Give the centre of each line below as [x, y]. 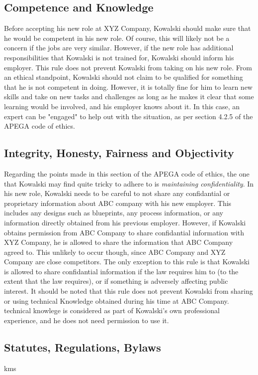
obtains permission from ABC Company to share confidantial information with [124, 232]
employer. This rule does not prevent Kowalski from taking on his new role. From [128, 67]
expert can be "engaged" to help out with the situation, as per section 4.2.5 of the [129, 116]
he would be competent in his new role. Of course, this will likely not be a [117, 38]
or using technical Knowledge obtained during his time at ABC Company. [117, 300]
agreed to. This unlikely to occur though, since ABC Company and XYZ [115, 252]
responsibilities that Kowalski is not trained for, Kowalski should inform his [119, 57]
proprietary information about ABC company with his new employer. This [118, 203]
